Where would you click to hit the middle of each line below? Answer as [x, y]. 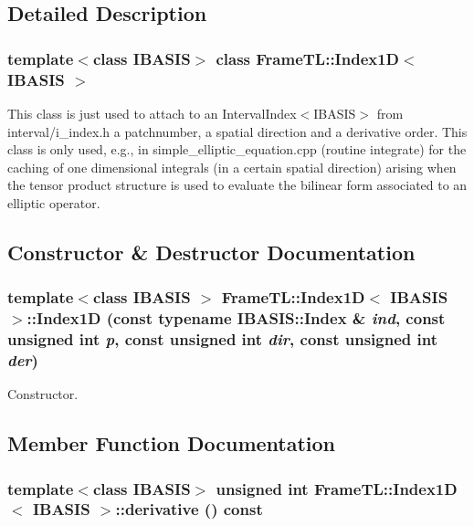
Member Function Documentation [172, 443]
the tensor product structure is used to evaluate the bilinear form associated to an [237, 185]
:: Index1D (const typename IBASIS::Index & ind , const [236, 318]
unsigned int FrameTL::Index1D [337, 488]
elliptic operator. [54, 202]
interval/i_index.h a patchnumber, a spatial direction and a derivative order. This [237, 131]
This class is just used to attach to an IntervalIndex [152, 113]
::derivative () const [189, 509]
